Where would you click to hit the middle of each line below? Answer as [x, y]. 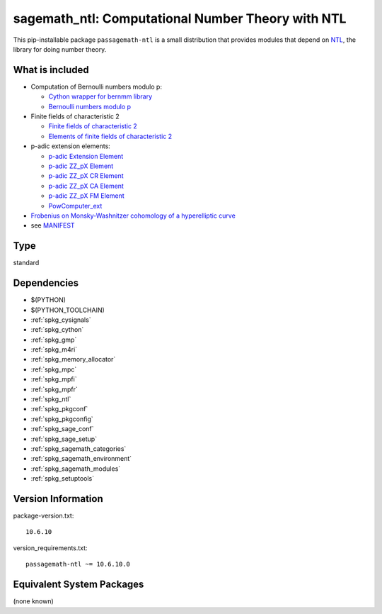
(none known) [34, 601]
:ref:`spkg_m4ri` [54, 350]
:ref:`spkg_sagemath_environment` [81, 459]
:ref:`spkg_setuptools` [63, 479]
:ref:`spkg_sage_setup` [64, 439]
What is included [51, 70]
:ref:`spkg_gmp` [54, 340]
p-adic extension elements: [71, 146]
